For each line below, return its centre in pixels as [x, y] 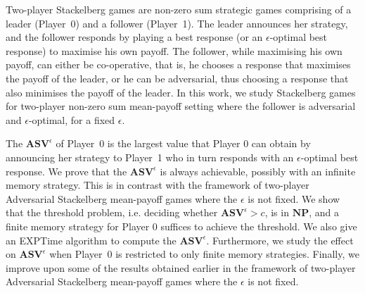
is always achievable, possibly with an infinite [258, 171]
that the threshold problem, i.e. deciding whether [112, 212]
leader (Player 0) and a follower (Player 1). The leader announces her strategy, [177, 23]
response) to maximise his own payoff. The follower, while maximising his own [174, 50]
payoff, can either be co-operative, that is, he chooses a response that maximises [178, 64]
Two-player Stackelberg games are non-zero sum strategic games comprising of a [179, 9]
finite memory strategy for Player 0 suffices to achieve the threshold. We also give [181, 226]
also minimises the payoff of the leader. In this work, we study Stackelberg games [181, 92]
